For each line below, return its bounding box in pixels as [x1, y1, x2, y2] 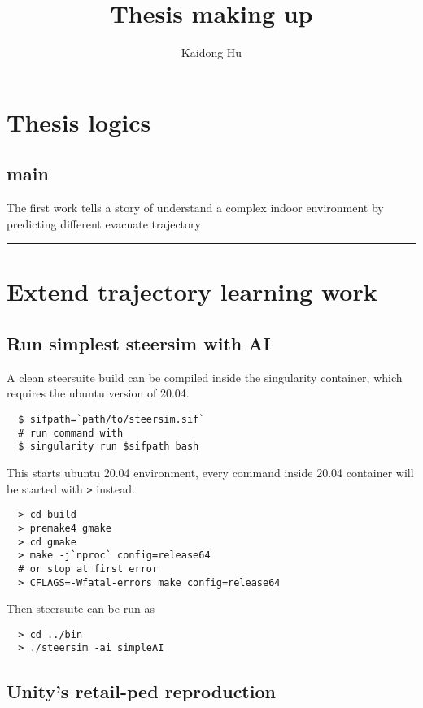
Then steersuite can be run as [7, 600, 155, 617]
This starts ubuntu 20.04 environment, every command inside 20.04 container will [7, 464, 414, 481]
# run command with [18, 427, 124, 439]
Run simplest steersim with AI [7, 331, 271, 356]
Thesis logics [7, 105, 151, 138]
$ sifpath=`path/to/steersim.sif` [18, 414, 205, 426]
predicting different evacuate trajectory [7, 215, 201, 232]
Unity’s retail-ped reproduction [7, 678, 276, 703]
